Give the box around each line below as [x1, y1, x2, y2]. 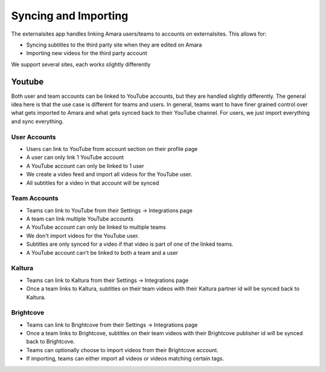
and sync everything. [11, 118, 64, 125]
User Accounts [11, 133, 56, 141]
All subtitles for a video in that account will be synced [26, 179, 159, 187]
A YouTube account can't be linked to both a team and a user [26, 249, 178, 256]
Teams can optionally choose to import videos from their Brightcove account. [26, 346, 219, 353]
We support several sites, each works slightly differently [11, 60, 151, 68]
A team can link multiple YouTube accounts [26, 215, 134, 223]
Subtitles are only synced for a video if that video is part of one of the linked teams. [26, 240, 234, 248]
